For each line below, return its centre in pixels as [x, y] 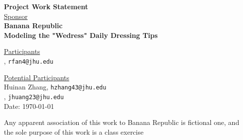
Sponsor [16, 16]
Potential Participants [37, 77]
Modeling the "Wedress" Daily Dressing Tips [81, 35]
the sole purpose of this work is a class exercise [74, 131]
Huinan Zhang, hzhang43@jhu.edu [55, 87]
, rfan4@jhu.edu [29, 61]
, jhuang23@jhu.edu [34, 96]
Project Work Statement [46, 6]
